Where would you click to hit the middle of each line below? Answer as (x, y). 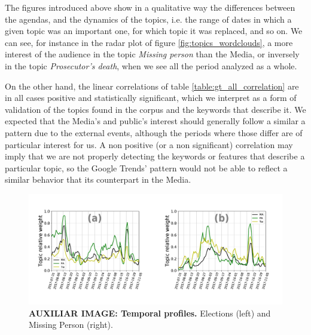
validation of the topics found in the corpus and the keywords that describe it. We (155, 109)
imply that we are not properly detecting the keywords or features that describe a (155, 156)
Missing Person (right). (71, 325)
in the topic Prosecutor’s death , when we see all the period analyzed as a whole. (151, 65)
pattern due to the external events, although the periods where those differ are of (154, 132)
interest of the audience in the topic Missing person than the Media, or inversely (152, 54)
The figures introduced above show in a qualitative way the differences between (150, 7)
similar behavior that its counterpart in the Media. (98, 179)
